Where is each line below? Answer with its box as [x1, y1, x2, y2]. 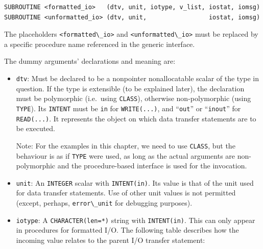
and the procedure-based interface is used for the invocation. [57, 160, 247, 171]
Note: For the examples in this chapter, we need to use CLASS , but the [16, 140, 235, 151]
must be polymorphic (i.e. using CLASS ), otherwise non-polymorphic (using [16, 93, 251, 104]
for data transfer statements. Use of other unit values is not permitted [16, 187, 236, 198]
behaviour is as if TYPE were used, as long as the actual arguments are [16, 150, 235, 161]
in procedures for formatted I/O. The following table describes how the [16, 225, 239, 235]
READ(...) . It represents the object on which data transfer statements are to [16, 113, 256, 123]
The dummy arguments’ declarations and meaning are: [4, 56, 176, 66]
